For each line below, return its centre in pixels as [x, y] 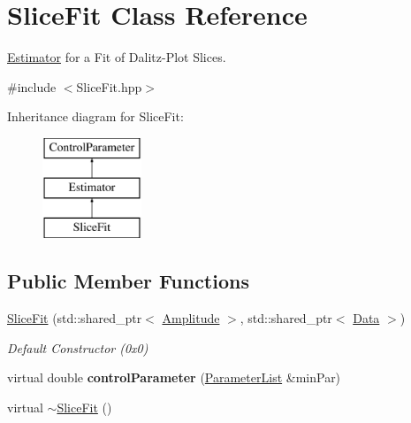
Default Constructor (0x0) [78, 347]
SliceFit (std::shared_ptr [75, 318]
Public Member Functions [128, 281]
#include [32, 86]
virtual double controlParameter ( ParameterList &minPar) [174, 377]
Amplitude [191, 318]
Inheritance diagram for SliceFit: [95, 116]
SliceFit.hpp [109, 86]
